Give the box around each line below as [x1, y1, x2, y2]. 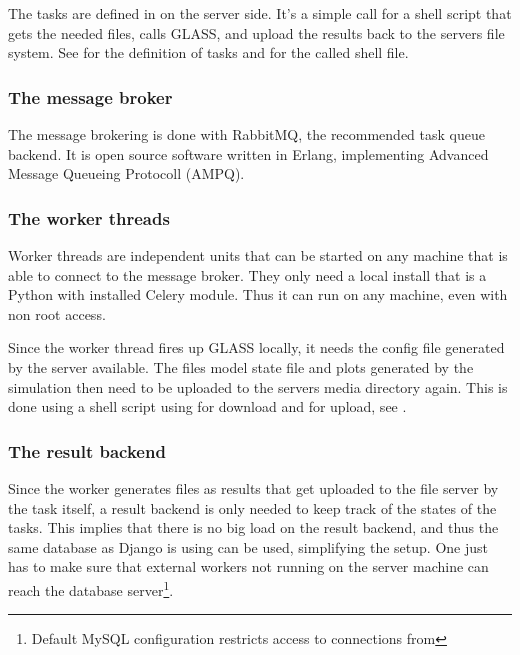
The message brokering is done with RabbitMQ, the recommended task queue [8, 124, 485, 144]
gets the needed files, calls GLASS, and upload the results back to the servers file [8, 22, 505, 43]
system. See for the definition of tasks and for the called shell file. [8, 42, 409, 63]
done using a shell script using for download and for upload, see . [8, 396, 407, 417]
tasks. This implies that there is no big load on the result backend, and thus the [8, 517, 499, 538]
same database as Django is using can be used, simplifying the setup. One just [8, 536, 488, 557]
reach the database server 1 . [8, 576, 174, 600]
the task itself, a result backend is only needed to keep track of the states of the [8, 497, 497, 518]
